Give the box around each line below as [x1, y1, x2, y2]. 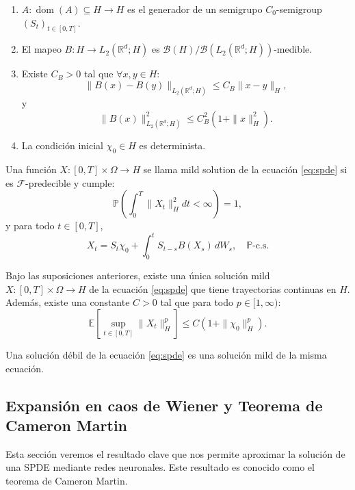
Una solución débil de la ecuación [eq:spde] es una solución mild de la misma [5, 348, 327, 362]
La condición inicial [21, 138, 104, 153]
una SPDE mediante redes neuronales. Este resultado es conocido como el [5, 460, 315, 474]
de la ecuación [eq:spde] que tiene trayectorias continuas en [89, 281, 337, 296]
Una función [5, 162, 57, 177]
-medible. [274, 42, 313, 56]
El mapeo [21, 42, 62, 56]
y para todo [5, 218, 55, 233]
